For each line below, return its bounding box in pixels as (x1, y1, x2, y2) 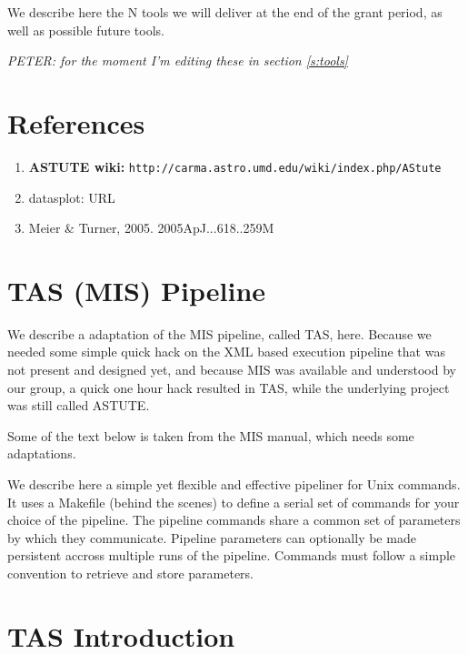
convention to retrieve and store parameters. (7, 564, 254, 582)
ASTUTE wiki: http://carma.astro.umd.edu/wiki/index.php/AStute (28, 156, 442, 176)
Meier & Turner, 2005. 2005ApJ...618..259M (28, 218, 274, 237)
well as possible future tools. (7, 20, 165, 39)
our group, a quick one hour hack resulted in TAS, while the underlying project (7, 377, 450, 397)
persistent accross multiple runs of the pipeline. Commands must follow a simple (7, 546, 456, 565)
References (7, 104, 145, 141)
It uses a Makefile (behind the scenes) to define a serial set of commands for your (7, 492, 460, 511)
